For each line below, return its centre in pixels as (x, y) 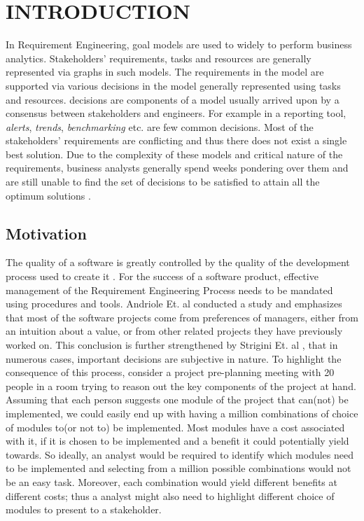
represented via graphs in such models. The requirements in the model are (165, 72)
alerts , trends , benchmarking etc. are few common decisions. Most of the (160, 126)
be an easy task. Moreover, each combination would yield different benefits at (171, 481)
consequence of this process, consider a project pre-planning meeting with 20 (170, 372)
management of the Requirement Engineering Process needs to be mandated (169, 290)
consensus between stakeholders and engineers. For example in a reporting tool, (176, 113)
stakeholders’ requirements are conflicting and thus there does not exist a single (176, 140)
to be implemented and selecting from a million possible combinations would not (178, 468)
